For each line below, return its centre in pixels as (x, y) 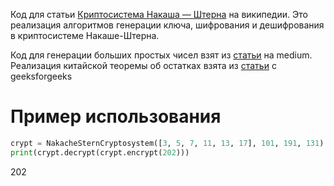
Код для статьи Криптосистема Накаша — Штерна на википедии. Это (159, 14)
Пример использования (116, 116)
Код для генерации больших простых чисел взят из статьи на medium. (161, 55)
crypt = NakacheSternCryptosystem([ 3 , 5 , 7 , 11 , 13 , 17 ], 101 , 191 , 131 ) (167, 143)
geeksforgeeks (41, 76)
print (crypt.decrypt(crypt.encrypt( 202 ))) (100, 152)
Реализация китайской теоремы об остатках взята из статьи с (143, 65)
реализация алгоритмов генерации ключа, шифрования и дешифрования (167, 25)
